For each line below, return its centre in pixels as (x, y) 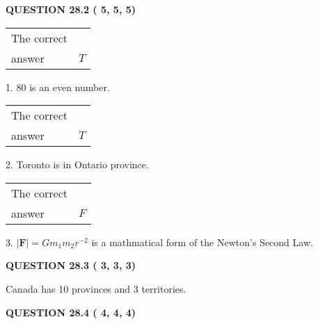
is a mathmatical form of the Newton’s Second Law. (202, 242)
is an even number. (70, 87)
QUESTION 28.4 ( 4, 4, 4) (71, 312)
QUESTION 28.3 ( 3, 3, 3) (71, 265)
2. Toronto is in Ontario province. (77, 164)
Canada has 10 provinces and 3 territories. (96, 288)
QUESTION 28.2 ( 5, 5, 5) (71, 9)
